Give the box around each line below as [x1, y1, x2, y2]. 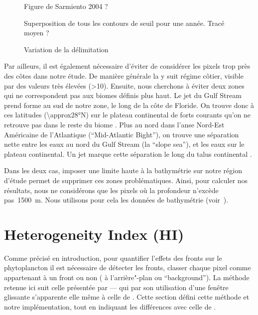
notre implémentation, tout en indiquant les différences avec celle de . [4, 301, 216, 312]
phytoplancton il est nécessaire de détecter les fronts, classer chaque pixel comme [4, 262, 251, 273]
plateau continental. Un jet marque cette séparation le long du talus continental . [4, 148, 252, 159]
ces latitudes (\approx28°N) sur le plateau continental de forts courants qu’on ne [4, 109, 251, 120]
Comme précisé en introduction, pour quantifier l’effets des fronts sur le [4, 252, 222, 263]
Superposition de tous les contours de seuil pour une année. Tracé [24, 17, 225, 28]
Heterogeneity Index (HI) [4, 223, 184, 244]
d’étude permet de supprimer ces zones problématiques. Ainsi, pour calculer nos [4, 175, 248, 185]
